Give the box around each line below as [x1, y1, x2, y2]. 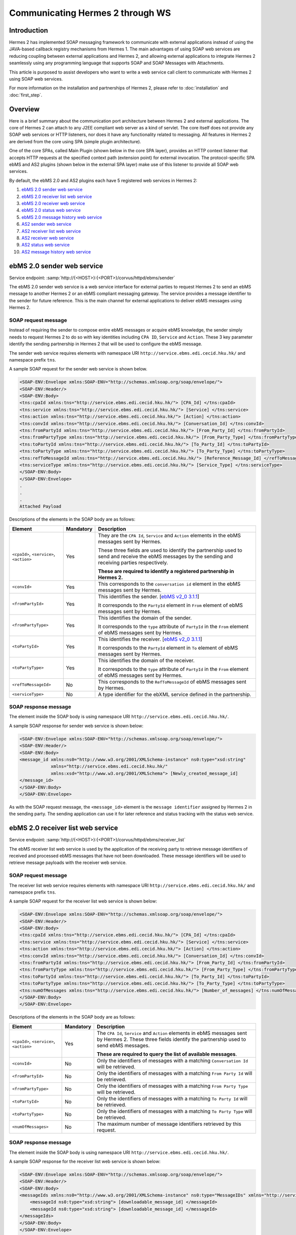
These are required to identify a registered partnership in [98, 568, 234, 575]
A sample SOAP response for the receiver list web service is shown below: [9, 1158, 161, 1164]
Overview [9, 105, 40, 113]
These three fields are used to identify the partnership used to [98, 546, 243, 553]
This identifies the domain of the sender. [98, 614, 192, 621]
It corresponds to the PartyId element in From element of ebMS [98, 602, 243, 609]
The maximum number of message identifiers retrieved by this [97, 1120, 242, 1127]
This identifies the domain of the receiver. [98, 657, 195, 664]
